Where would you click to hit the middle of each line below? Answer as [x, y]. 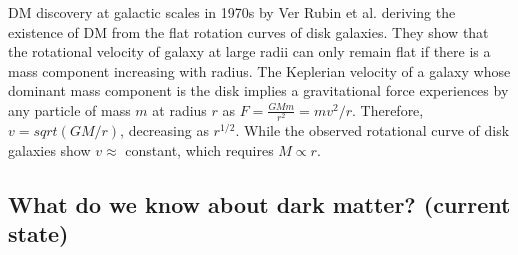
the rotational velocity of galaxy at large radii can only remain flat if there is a [249, 51]
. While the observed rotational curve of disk [372, 130]
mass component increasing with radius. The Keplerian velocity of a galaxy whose [259, 70]
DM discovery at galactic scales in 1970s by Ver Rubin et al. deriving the [232, 12]
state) [38, 233]
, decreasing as [164, 130]
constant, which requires [199, 149]
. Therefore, [387, 109]
